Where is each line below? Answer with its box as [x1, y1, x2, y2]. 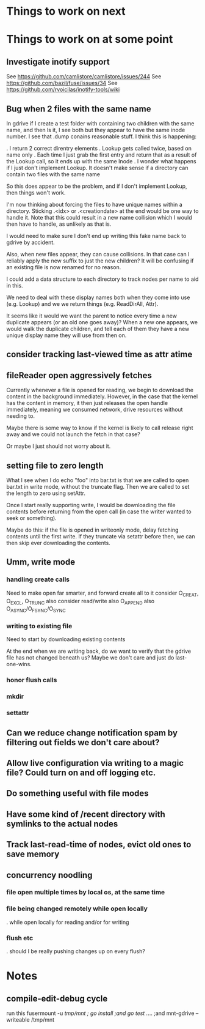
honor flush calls [6, 676, 57, 685]
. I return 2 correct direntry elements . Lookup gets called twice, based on [6, 145, 192, 152]
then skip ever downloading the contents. [6, 540, 111, 547]
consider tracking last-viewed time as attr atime [6, 349, 193, 360]
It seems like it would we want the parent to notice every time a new [6, 312, 177, 319]
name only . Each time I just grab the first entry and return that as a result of [6, 151, 197, 158]
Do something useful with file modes [6, 788, 149, 799]
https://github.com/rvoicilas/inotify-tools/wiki [6, 86, 120, 93]
